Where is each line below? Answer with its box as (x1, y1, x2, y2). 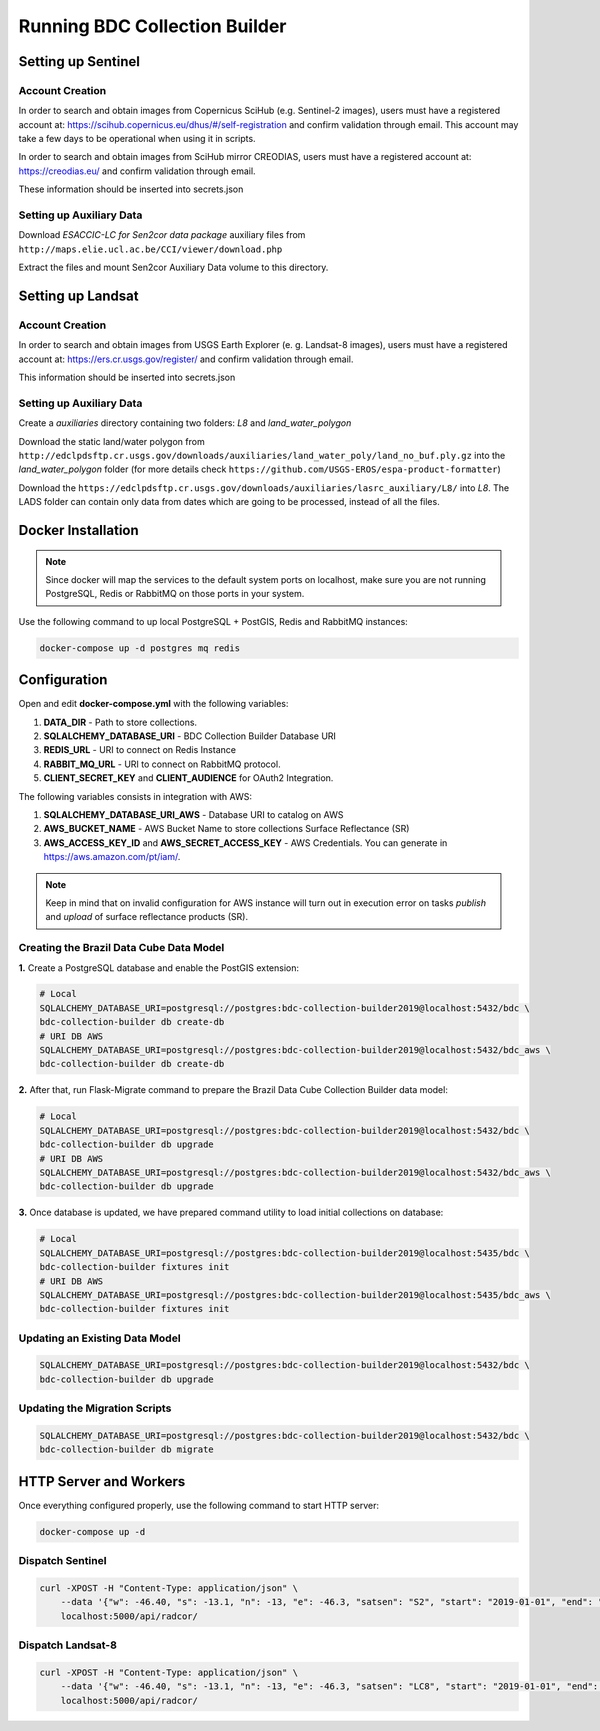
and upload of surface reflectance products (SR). (45, 911, 249, 923)
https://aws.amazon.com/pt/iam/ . (43, 851, 181, 863)
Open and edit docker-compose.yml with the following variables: (18, 698, 289, 710)
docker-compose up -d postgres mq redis (39, 642, 240, 654)
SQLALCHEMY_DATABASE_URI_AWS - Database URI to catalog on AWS (43, 809, 344, 821)
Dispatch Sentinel (18, 1554, 107, 1568)
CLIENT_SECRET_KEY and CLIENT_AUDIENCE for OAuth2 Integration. (43, 772, 334, 784)
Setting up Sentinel (18, 53, 140, 70)
